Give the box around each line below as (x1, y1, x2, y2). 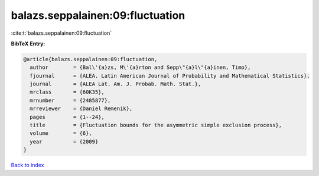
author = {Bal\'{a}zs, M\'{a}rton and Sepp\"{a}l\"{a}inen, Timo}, (30, 64, 251, 71)
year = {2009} (30, 138, 99, 145)
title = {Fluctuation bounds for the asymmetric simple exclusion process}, (30, 122, 282, 129)
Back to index (11, 162, 44, 169)
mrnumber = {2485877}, (30, 97, 111, 104)
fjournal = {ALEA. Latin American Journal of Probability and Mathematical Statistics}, (30, 72, 310, 79)
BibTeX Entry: (11, 40, 45, 47)
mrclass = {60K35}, (30, 89, 105, 95)
